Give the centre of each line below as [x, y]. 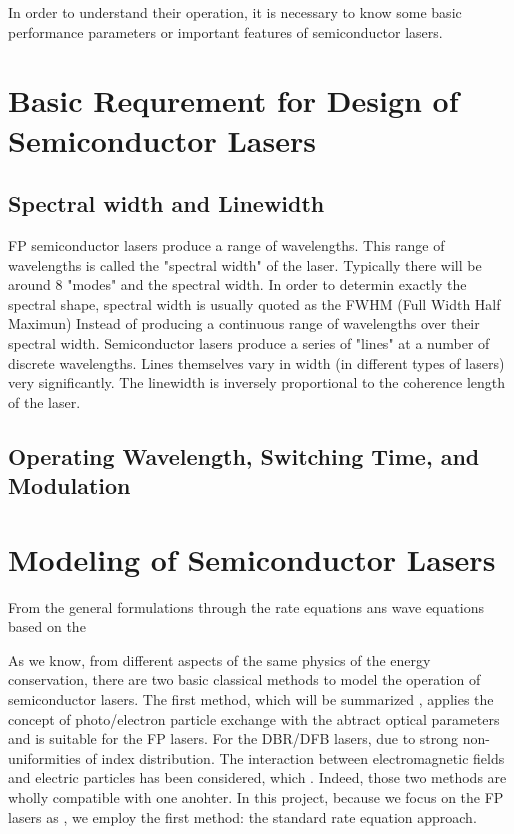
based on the [47, 626]
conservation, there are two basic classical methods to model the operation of [244, 679]
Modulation [69, 485]
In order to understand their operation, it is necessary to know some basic [235, 12]
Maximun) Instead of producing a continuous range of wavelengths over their [244, 323]
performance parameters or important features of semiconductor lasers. [225, 31]
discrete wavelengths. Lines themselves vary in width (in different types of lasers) [256, 362]
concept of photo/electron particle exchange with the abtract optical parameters [254, 718]
